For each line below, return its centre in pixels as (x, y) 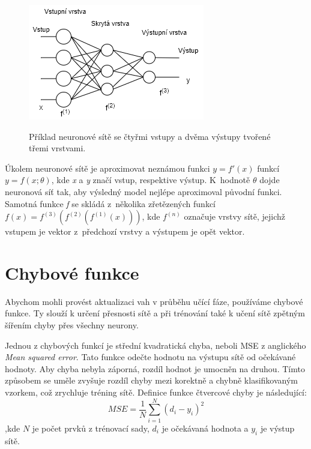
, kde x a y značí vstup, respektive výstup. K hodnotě (151, 180)
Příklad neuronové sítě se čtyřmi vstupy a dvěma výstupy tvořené (150, 136)
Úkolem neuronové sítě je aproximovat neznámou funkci (107, 168)
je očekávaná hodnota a (205, 428)
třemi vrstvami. (57, 148)
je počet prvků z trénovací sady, (91, 428)
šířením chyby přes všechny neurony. (72, 325)
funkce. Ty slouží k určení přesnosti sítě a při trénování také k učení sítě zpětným (155, 313)
